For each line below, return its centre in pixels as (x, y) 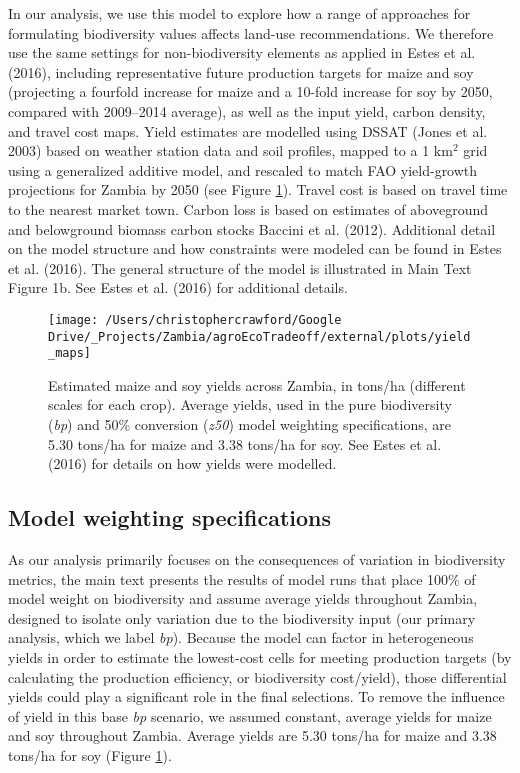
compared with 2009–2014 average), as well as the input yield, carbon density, (247, 110)
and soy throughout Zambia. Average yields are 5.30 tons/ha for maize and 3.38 (252, 735)
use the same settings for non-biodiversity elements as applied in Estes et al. (242, 52)
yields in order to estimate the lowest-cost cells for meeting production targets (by (260, 657)
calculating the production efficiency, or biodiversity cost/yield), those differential (257, 676)
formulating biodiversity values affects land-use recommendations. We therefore (251, 32)
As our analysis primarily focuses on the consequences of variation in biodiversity (257, 559)
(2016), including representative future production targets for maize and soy (241, 71)
